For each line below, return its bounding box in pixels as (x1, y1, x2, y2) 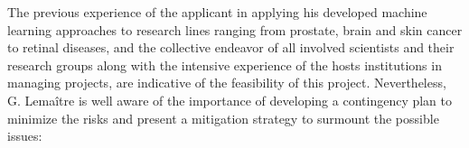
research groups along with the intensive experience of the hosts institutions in (7, 55, 442, 74)
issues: (7, 126, 42, 145)
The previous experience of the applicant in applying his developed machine (7, 3, 427, 21)
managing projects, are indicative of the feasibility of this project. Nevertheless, (7, 73, 446, 92)
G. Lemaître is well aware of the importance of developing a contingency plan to (7, 90, 453, 109)
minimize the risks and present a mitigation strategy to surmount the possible (7, 108, 439, 127)
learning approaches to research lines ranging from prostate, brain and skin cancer (7, 20, 463, 39)
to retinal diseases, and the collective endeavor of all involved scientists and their (7, 38, 455, 57)
